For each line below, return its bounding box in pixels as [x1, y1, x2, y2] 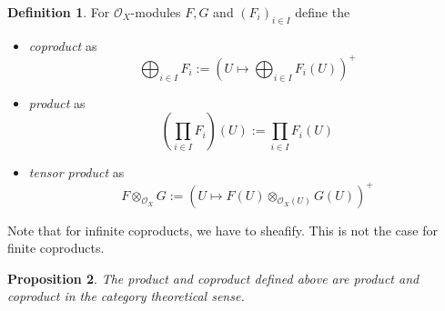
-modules [130, 3, 181, 21]
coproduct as [28, 35, 97, 55]
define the [295, 3, 350, 21]
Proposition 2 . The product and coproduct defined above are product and [7, 268, 420, 287]
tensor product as [28, 163, 125, 182]
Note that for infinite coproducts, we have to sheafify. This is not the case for [7, 220, 438, 239]
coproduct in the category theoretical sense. [7, 286, 245, 306]
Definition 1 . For [7, 3, 110, 21]
